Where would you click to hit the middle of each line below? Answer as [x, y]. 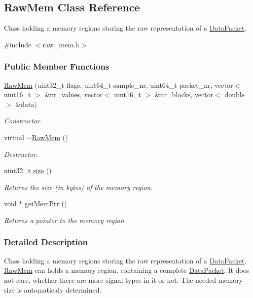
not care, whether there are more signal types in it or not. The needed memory [124, 279]
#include [18, 44]
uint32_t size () [28, 170]
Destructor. [21, 154]
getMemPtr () [46, 204]
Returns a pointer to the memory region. [65, 220]
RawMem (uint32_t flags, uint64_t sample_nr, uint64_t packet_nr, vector [119, 85]
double [235, 94]
